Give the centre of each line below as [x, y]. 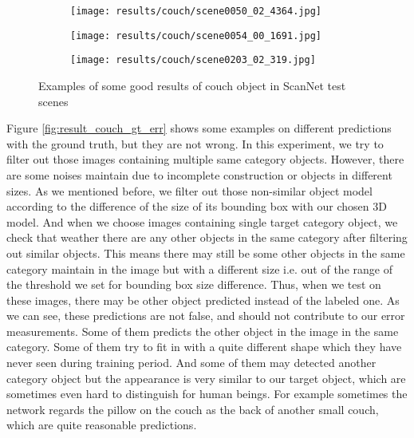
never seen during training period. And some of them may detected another [191, 363]
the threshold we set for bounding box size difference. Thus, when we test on [194, 284]
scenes [53, 101]
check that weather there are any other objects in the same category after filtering [207, 237]
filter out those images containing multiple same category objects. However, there [205, 159]
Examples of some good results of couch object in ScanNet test [192, 85]
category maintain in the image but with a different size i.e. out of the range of [199, 268]
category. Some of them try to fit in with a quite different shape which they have [204, 347]
